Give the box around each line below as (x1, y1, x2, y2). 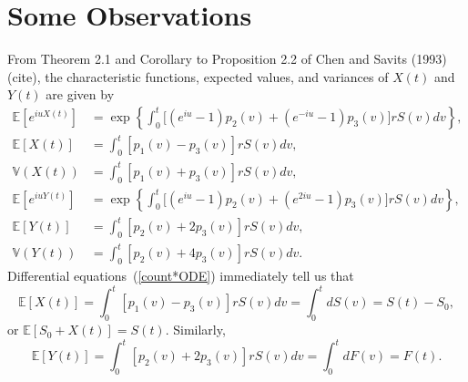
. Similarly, (165, 320, 226, 339)
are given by (46, 85, 115, 104)
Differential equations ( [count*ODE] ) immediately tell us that (7, 266, 354, 285)
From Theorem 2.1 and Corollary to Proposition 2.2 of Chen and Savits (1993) (7, 49, 447, 68)
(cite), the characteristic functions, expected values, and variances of (7, 67, 389, 86)
